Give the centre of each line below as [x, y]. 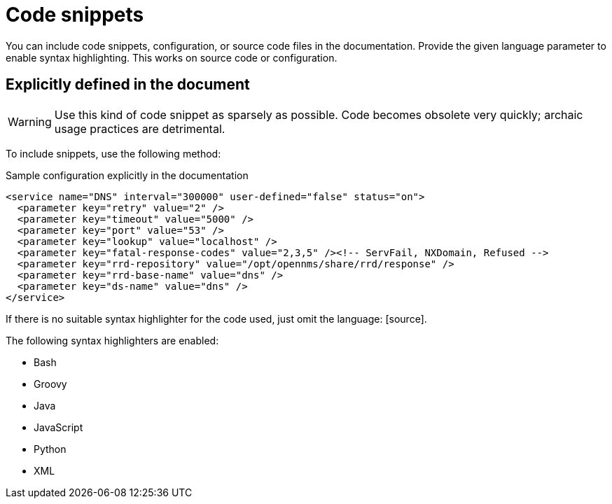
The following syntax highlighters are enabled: [112, 340]
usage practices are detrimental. [140, 128]
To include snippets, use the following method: [113, 153]
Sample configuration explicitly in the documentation [127, 175]
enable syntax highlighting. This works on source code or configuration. [172, 57]
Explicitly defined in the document [128, 85]
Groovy [50, 384]
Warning [30, 121]
